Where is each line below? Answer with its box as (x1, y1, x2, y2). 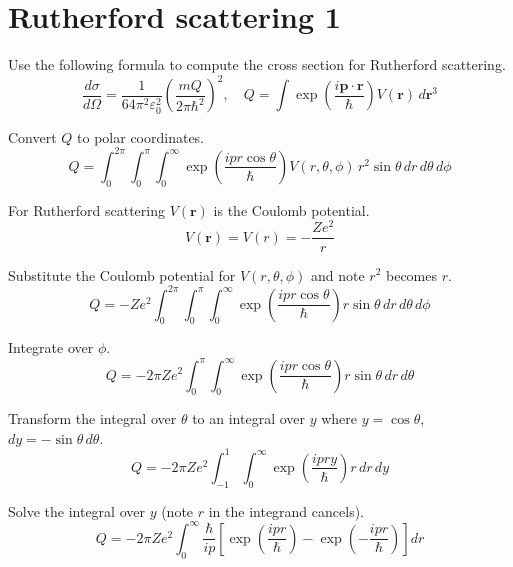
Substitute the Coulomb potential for (8, 264, 236, 285)
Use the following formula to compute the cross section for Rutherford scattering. (8, 54, 506, 75)
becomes (385, 264, 437, 285)
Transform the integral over (8, 408, 177, 429)
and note (310, 264, 365, 285)
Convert (8, 126, 57, 147)
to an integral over (192, 408, 305, 429)
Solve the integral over (8, 500, 145, 521)
